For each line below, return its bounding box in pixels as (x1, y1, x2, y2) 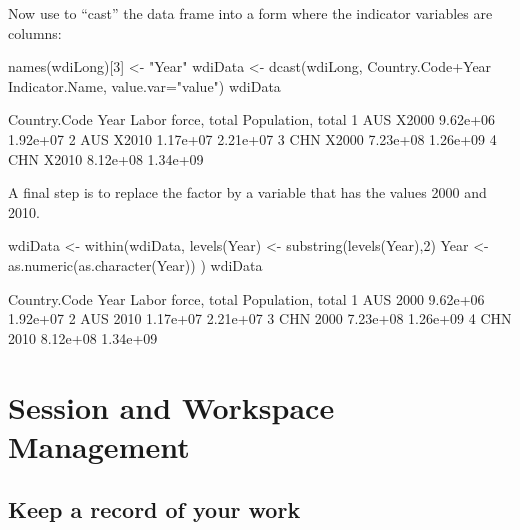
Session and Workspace (8, 386, 335, 427)
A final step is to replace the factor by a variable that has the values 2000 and (8, 182, 487, 203)
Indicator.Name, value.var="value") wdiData (8, 75, 281, 96)
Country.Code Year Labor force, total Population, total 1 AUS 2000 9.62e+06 (8, 288, 485, 309)
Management (8, 425, 190, 466)
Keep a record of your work (8, 494, 301, 525)
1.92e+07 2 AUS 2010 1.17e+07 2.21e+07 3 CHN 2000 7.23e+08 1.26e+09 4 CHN (8, 308, 512, 329)
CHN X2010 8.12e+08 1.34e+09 (8, 148, 204, 169)
